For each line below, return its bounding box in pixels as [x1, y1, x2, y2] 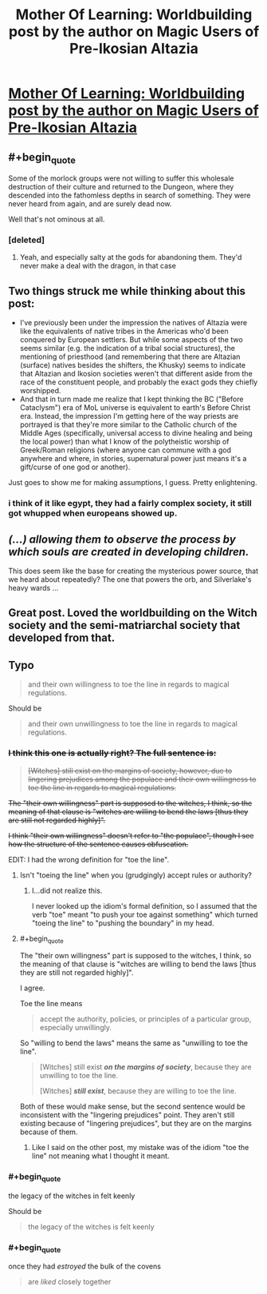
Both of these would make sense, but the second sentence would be [19, 1101, 245, 1112]
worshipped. [19, 386, 61, 396]
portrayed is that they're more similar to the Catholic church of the [19, 420, 238, 429]
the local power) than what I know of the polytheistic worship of [19, 437, 230, 447]
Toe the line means [19, 999, 83, 1009]
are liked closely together [27, 1277, 112, 1287]
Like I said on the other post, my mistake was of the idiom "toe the [31, 1143, 249, 1153]
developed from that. [8, 631, 116, 645]
